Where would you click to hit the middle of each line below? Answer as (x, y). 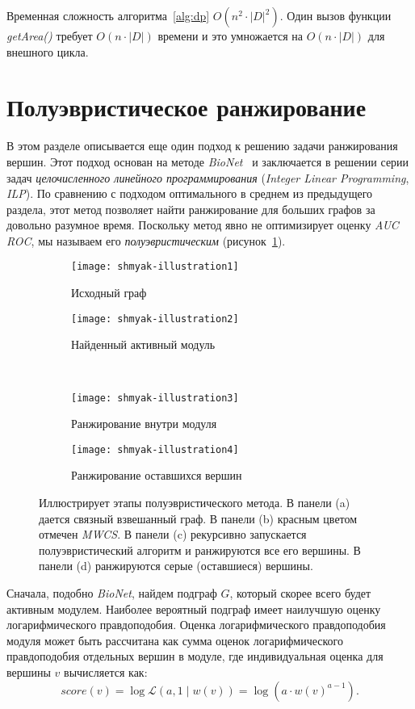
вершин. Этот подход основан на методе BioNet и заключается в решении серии (208, 161)
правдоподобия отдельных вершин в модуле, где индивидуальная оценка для (195, 656)
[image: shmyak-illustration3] (155, 398)
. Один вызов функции (335, 15)
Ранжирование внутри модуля (144, 424)
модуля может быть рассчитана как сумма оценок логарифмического (175, 640)
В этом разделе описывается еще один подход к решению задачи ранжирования (202, 146)
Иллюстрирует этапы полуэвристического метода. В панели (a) (195, 503)
